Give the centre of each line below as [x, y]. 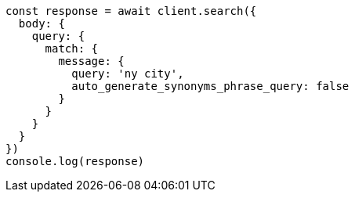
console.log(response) [75, 161]
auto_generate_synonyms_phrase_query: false [210, 86]
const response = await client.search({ [131, 11]
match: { [72, 49]
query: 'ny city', [128, 74]
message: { [91, 61]
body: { [42, 23]
